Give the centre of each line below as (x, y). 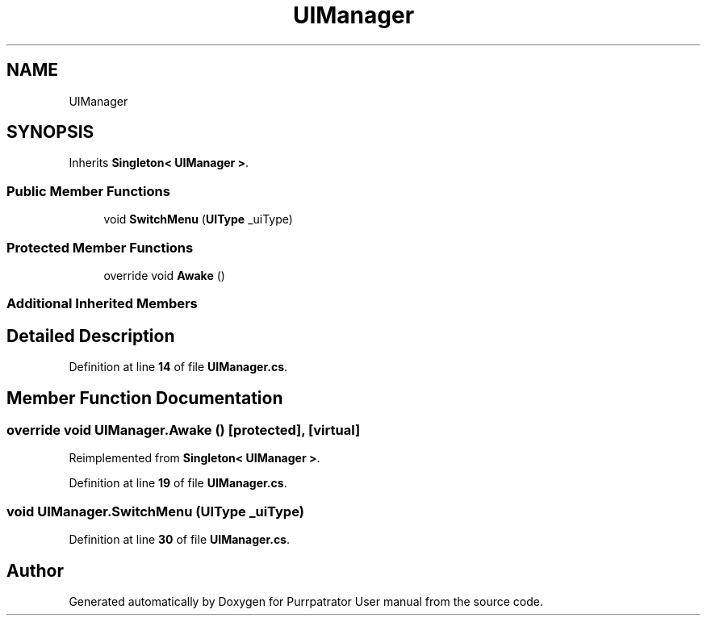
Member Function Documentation (145, 398)
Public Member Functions (88, 191)
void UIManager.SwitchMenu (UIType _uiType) (155, 511)
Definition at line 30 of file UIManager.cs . (180, 540)
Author (35, 570)
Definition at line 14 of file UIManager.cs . (178, 367)
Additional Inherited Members (102, 304)
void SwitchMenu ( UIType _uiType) (198, 219)
